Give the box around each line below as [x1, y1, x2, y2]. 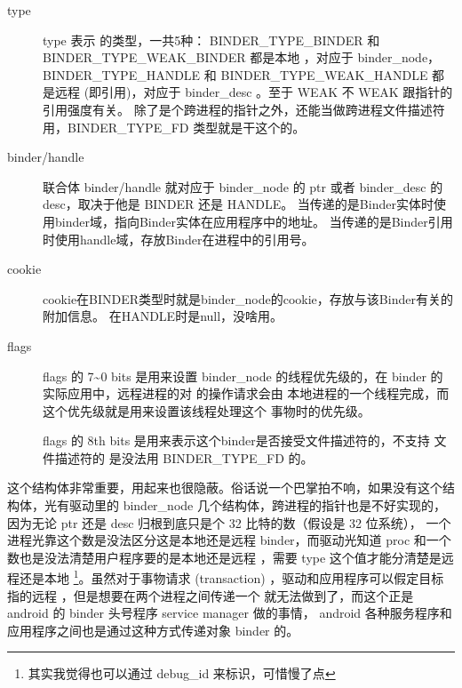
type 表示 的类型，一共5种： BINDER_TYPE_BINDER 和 [43, 30, 380, 49]
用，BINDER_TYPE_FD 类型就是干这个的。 [43, 117, 306, 136]
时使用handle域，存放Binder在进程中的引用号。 [43, 229, 315, 248]
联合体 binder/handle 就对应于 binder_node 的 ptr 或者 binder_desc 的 [43, 177, 443, 196]
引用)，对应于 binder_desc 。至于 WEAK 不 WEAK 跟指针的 [101, 83, 453, 101]
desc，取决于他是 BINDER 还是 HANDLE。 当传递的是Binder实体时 [43, 195, 434, 213]
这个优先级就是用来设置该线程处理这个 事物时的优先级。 [43, 401, 370, 420]
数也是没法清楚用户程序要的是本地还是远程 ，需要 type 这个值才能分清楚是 [7, 548, 442, 566]
